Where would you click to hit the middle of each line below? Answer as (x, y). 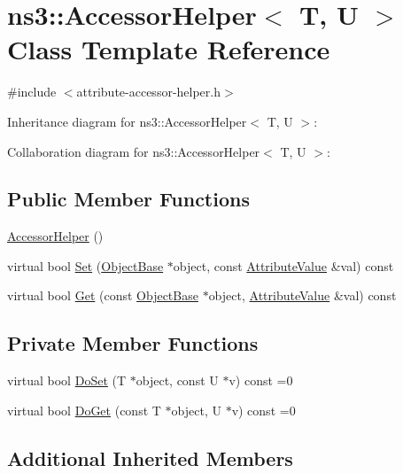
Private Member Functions (133, 343)
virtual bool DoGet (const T (84, 410)
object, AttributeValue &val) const (302, 295)
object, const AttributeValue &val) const (283, 265)
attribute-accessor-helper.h (149, 92)
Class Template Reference (169, 49)
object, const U (177, 380)
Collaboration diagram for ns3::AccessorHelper (134, 151)
